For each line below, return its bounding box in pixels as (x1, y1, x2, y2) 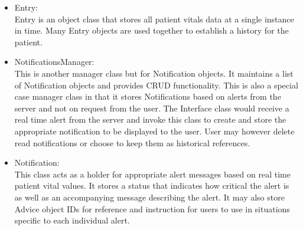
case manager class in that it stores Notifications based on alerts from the (14, 90, 281, 103)
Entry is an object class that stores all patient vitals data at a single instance (14, 12, 294, 25)
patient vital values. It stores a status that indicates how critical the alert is (14, 179, 289, 192)
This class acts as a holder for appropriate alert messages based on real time (14, 167, 291, 180)
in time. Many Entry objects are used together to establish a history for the (14, 24, 289, 37)
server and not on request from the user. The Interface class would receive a (14, 101, 289, 114)
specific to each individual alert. (14, 214, 130, 226)
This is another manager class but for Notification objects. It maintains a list (14, 67, 294, 79)
